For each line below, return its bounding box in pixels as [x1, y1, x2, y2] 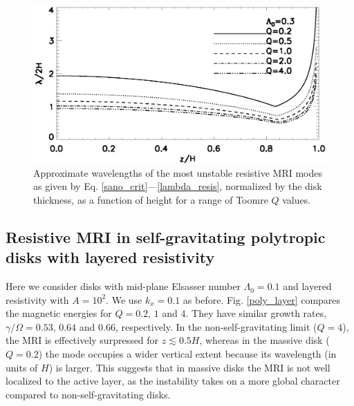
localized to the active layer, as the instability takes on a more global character [6, 374, 340, 388]
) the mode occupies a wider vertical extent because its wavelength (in [38, 347, 337, 361]
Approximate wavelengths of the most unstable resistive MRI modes [33, 165, 322, 180]
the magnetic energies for [6, 306, 112, 320]
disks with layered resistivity [6, 246, 215, 268]
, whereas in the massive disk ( [199, 333, 330, 347]
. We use [106, 292, 142, 307]
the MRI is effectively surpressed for [6, 333, 159, 347]
